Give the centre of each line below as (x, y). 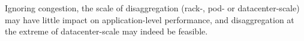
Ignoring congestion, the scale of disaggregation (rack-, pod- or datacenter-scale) (152, 8)
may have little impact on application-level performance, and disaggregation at (150, 19)
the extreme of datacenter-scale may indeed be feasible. (106, 31)
